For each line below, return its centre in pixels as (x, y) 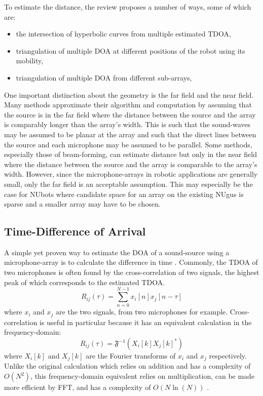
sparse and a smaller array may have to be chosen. (82, 204)
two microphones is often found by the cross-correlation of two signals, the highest (132, 272)
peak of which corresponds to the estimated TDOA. (85, 282)
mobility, (30, 61)
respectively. (228, 356)
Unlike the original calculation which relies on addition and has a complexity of (127, 366)
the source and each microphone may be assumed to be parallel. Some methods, (128, 144)
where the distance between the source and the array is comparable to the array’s (131, 164)
